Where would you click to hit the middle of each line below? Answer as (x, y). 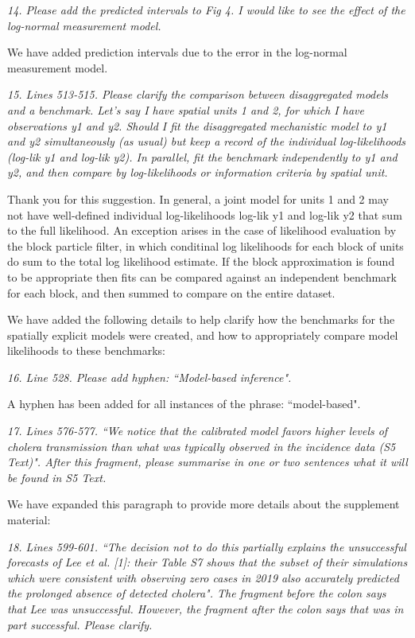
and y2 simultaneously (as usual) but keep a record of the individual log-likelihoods (207, 141)
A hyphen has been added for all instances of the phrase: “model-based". (184, 404)
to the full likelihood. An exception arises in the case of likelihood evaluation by (202, 230)
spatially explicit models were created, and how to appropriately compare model (203, 335)
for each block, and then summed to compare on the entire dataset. (171, 292)
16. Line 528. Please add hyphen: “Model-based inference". (149, 377)
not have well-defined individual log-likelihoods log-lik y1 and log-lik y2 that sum (205, 214)
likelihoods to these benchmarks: (86, 350)
